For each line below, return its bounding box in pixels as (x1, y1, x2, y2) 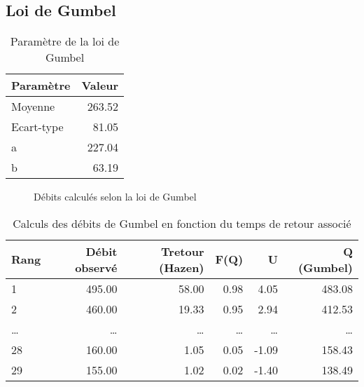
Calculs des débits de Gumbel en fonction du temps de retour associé (13, 215, 351, 231)
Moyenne (11, 98, 55, 115)
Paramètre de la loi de (10, 33, 120, 50)
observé (75, 259, 118, 276)
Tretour (161, 243, 204, 259)
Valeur (81, 77, 119, 94)
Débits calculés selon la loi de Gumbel (34, 189, 197, 204)
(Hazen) (159, 259, 204, 276)
